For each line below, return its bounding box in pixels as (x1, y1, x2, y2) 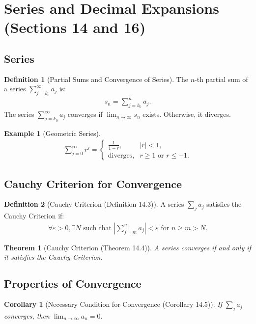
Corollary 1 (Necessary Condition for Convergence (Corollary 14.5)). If (4, 299, 223, 309)
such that (83, 224, 112, 232)
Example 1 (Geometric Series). (4, 128, 101, 138)
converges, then (4, 310, 50, 321)
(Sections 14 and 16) (4, 17, 146, 37)
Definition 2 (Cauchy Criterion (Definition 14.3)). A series (4, 199, 184, 209)
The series (4, 109, 34, 119)
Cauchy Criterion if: (4, 211, 64, 221)
